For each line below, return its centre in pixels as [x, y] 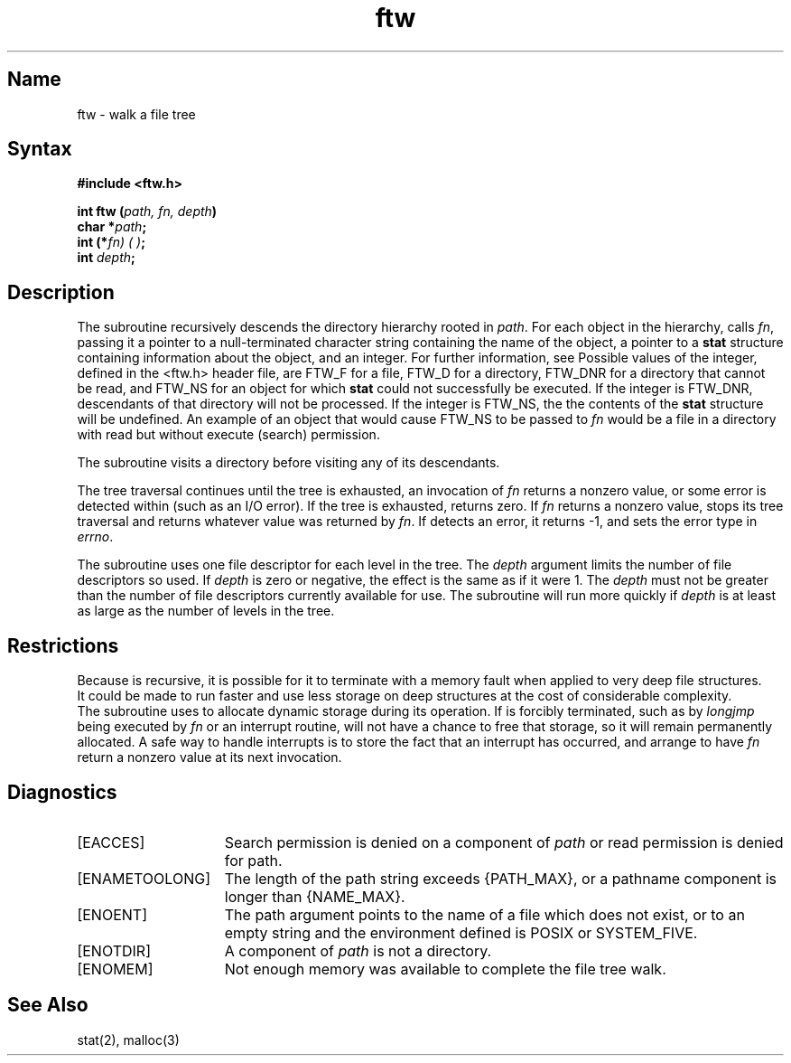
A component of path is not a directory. [358, 950]
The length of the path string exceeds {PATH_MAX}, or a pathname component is [500, 878]
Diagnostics [62, 792]
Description [61, 292]
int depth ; [106, 258]
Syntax [40, 149]
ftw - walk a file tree [136, 114]
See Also [48, 1005]
